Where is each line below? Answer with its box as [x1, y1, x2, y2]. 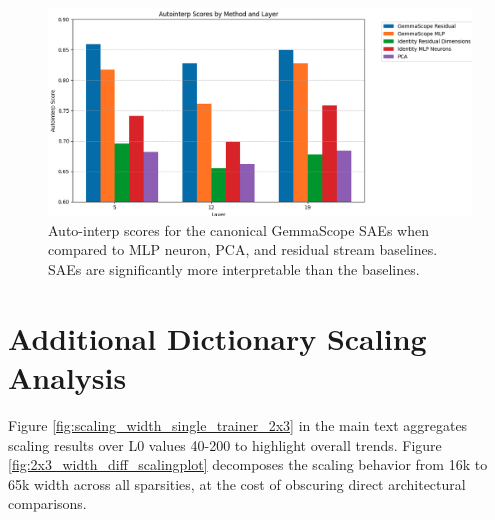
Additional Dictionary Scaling [8, 317, 427, 358]
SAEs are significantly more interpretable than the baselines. [48, 259, 420, 280]
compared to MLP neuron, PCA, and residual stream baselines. [48, 239, 438, 260]
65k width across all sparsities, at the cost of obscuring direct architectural [8, 473, 466, 494]
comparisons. [8, 493, 87, 514]
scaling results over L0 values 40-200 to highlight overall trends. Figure [8, 434, 442, 455]
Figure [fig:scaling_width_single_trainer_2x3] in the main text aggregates [8, 414, 468, 435]
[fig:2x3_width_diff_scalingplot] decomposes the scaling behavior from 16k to [8, 454, 488, 475]
